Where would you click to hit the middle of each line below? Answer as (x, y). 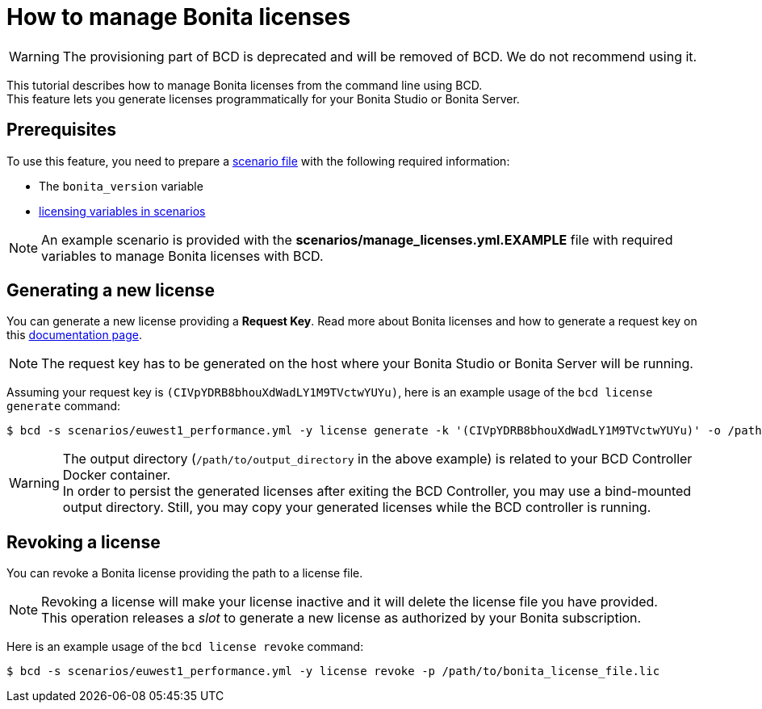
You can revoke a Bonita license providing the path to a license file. (185, 573)
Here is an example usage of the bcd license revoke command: (185, 647)
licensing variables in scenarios (122, 211)
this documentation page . (74, 335)
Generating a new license (111, 291)
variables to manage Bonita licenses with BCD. (182, 256)
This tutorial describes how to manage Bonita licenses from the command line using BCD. (245, 85)
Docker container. (117, 475)
